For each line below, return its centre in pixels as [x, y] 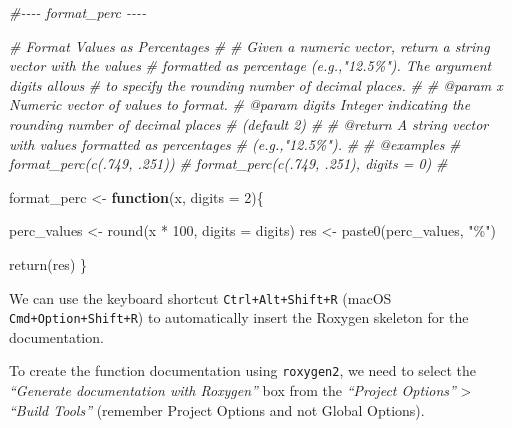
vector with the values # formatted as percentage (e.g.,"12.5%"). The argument [250, 65]
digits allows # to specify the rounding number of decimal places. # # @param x [256, 84]
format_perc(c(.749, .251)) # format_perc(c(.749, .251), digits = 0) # [228, 163]
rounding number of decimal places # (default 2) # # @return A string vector [249, 123]
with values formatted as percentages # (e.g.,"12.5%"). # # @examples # [235, 143]
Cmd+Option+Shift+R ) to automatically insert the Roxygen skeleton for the [239, 317]
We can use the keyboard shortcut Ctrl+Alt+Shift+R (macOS [200, 297]
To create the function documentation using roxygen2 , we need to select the [242, 370]
